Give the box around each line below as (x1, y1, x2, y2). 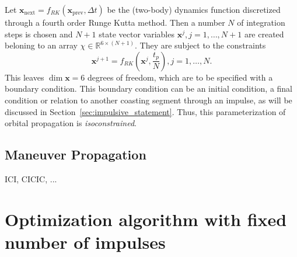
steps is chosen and (5, 27, 73, 40)
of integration (237, 16, 285, 28)
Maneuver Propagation (5, 145, 146, 164)
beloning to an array (5, 39, 78, 51)
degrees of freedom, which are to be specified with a (87, 71, 273, 83)
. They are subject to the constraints (135, 39, 266, 51)
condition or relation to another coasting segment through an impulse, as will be (5, 93, 292, 106)
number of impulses (5, 230, 166, 253)
